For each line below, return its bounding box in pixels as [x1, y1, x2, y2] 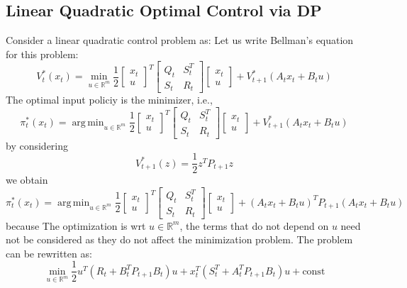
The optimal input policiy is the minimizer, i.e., [6, 92, 213, 107]
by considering [6, 138, 69, 153]
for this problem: [6, 46, 79, 61]
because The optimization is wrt [6, 218, 146, 233]
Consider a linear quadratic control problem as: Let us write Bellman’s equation [6, 33, 354, 48]
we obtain [6, 172, 48, 187]
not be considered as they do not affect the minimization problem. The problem [6, 232, 353, 247]
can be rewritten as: [6, 245, 92, 260]
